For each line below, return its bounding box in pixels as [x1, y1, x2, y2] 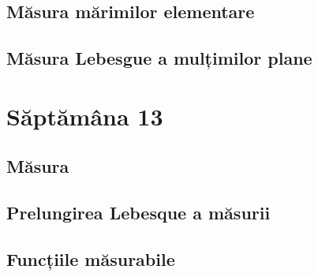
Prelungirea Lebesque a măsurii [6, 200, 271, 225]
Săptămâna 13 [6, 99, 163, 132]
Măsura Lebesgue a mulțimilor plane [6, 46, 312, 70]
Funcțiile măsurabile [6, 246, 175, 271]
